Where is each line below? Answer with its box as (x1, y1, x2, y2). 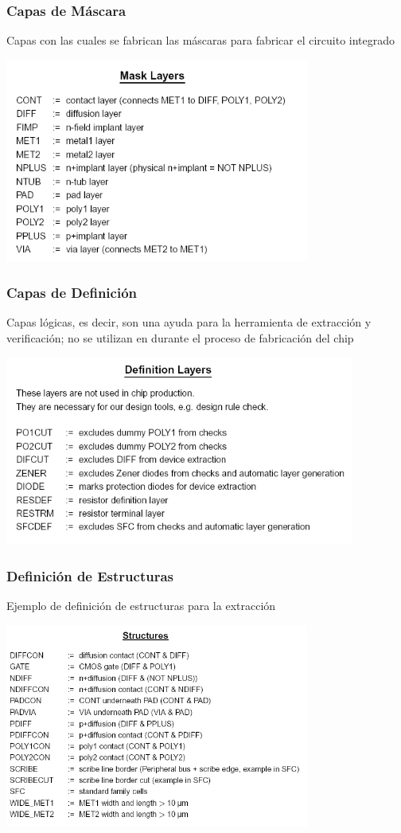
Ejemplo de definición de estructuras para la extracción (6, 597, 276, 614)
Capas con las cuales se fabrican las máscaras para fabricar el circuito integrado (6, 32, 395, 49)
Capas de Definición (6, 282, 137, 302)
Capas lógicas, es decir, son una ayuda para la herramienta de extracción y (6, 314, 372, 330)
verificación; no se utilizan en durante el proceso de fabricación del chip (6, 329, 354, 346)
